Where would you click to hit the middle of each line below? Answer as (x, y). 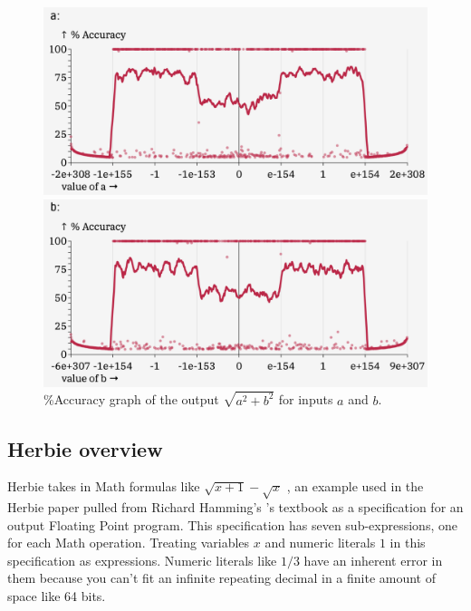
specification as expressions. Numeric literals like (142, 560)
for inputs (306, 399)
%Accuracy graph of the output (131, 399)
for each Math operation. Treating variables (129, 543)
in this (408, 543)
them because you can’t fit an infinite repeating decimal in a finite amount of (222, 578)
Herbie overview (85, 448)
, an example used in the (355, 486)
